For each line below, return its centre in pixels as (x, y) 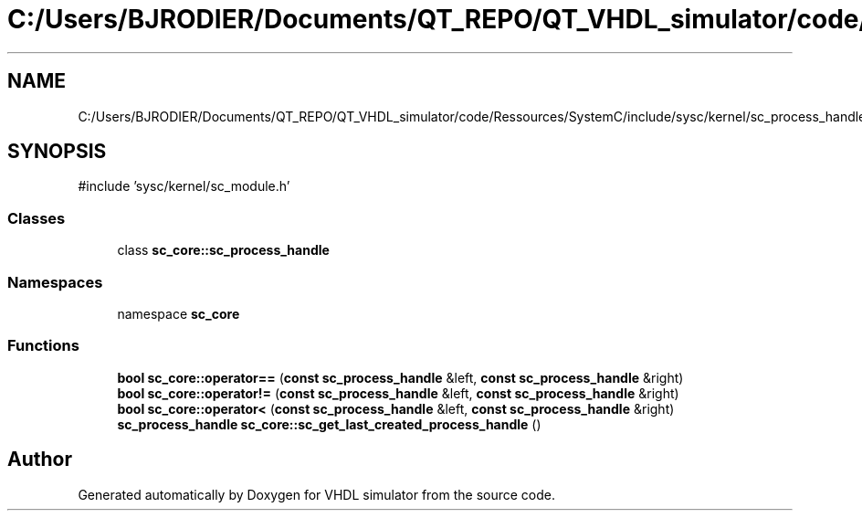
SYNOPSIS (57, 152)
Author (40, 460)
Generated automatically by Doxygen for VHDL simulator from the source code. (317, 494)
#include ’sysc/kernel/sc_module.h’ (184, 186)
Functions (43, 346)
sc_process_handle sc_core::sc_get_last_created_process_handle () (329, 424)
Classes (37, 218)
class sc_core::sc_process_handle (223, 250)
